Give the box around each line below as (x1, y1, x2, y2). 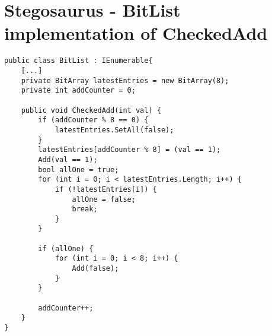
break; (72, 205, 98, 214)
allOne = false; (72, 195, 136, 204)
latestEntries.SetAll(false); (55, 125, 174, 134)
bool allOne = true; (38, 165, 119, 174)
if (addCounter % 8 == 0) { (38, 116, 149, 125)
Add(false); (72, 264, 119, 273)
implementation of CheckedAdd (4, 21, 268, 45)
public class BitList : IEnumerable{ (4, 56, 153, 65)
